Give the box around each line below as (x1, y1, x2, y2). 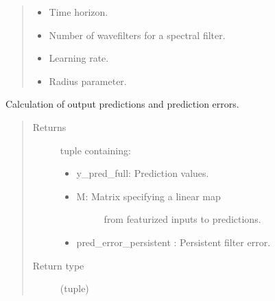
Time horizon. (49, 5, 108, 19)
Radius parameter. (49, 73, 127, 88)
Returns (32, 119, 67, 134)
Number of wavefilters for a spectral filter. (49, 27, 226, 42)
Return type (32, 258, 84, 272)
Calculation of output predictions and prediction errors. (5, 97, 239, 111)
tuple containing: (60, 143, 131, 157)
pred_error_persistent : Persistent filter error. (76, 234, 271, 249)
